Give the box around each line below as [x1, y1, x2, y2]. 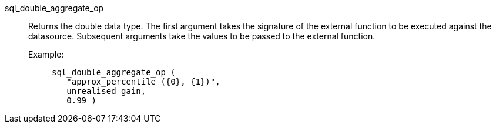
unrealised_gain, [66, 86, 146, 96]
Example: [28, 49, 64, 59]
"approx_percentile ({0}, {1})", [66, 77, 220, 86]
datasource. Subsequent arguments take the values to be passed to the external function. [28, 31, 376, 41]
